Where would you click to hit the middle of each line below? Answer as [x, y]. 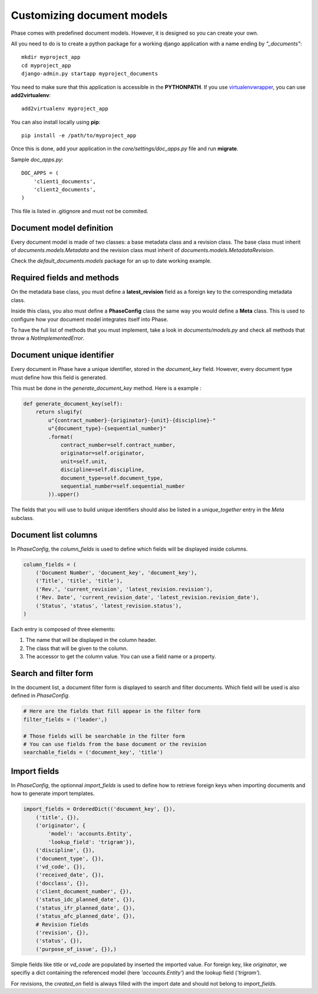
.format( [61, 437]
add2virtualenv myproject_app [65, 109]
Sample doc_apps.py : [37, 160]
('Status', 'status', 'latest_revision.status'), [109, 606]
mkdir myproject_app [51, 57]
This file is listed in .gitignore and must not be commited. [79, 211]
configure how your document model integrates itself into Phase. [90, 319]
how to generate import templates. [53, 793]
